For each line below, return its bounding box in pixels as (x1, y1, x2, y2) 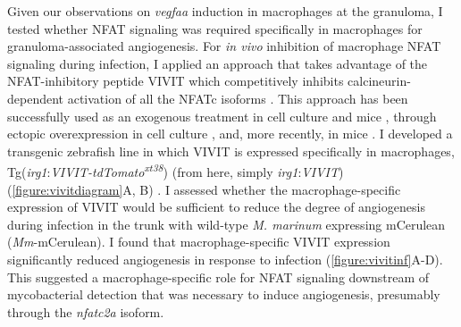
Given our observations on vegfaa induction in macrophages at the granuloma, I (7, 2, 443, 20)
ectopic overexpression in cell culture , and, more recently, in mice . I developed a (7, 124, 453, 143)
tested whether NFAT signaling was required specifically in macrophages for (7, 19, 423, 38)
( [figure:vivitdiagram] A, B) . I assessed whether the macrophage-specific (7, 180, 401, 198)
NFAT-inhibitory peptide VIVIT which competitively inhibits (7, 71, 344, 90)
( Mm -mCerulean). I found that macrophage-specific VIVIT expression (7, 232, 390, 251)
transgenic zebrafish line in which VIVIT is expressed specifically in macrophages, (7, 141, 455, 160)
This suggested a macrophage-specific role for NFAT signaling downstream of (7, 267, 430, 286)
